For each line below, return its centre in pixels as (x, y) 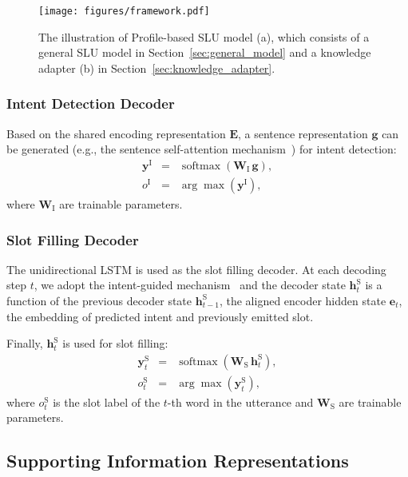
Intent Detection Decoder (91, 103)
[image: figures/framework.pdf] (124, 11)
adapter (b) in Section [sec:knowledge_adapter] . (157, 68)
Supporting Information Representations (178, 461)
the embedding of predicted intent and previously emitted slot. (160, 316)
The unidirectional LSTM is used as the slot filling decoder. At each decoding (196, 269)
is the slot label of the (107, 401)
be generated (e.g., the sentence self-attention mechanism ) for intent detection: (202, 149)
